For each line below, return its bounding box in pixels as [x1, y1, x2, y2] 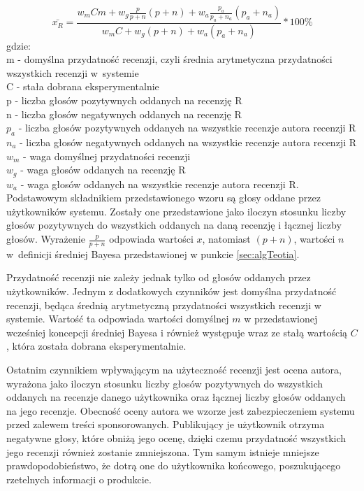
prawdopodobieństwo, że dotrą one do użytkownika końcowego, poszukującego [6, 458, 341, 473]
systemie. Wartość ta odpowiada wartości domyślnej [6, 311, 229, 326]
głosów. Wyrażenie [6, 232, 85, 246]
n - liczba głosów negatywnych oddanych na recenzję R [6, 106, 242, 121]
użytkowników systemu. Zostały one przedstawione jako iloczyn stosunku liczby [6, 204, 347, 218]
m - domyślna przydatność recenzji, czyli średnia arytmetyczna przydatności [6, 52, 333, 66]
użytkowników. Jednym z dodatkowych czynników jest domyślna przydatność [6, 284, 337, 299]
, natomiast [202, 232, 251, 246]
